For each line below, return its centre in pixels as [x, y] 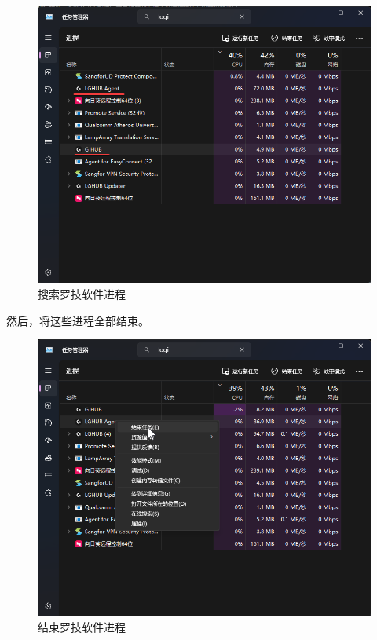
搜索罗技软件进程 [82, 294]
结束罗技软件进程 [82, 627]
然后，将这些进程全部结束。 [78, 320]
